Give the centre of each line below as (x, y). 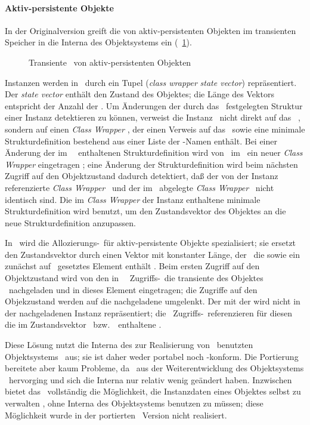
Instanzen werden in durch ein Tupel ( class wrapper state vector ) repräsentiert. (151, 82)
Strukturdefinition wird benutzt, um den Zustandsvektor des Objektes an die (145, 211)
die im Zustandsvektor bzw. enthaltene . (83, 324)
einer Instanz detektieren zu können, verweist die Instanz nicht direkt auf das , (153, 117)
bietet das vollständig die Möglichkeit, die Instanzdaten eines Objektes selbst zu (153, 391)
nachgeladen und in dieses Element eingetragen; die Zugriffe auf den (133, 289)
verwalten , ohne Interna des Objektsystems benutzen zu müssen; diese (134, 403)
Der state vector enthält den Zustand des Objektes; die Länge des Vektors (139, 94)
